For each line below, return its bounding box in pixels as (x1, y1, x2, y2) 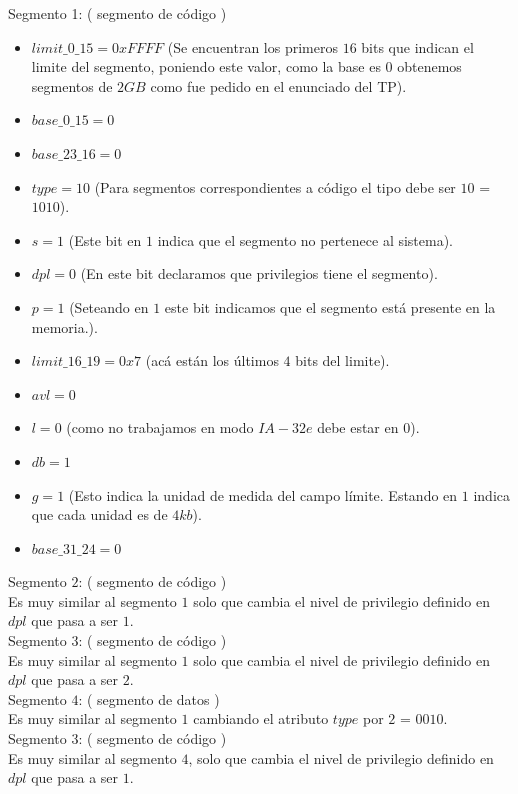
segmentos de (31, 75, 113, 96)
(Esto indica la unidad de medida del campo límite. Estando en (68, 484, 458, 505)
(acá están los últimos (145, 350, 279, 371)
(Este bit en (68, 229, 142, 250)
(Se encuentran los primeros (167, 36, 338, 57)
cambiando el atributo (193, 708, 329, 729)
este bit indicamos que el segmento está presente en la (164, 296, 496, 317)
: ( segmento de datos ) (78, 688, 220, 709)
